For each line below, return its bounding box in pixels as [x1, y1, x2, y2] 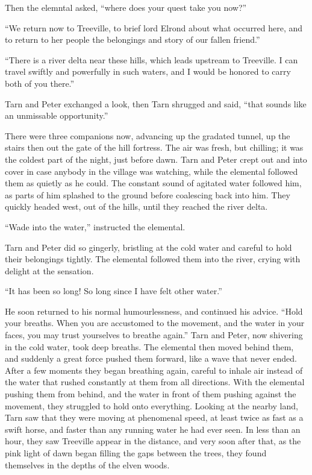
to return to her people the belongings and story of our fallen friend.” [5, 33, 260, 46]
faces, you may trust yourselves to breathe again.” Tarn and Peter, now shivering [5, 329, 303, 341]
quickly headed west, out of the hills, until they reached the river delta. [5, 200, 268, 213]
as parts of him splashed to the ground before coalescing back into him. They [5, 188, 290, 201]
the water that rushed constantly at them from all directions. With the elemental [5, 376, 305, 388]
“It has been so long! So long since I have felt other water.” [5, 285, 222, 297]
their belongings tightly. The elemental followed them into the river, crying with [5, 253, 301, 265]
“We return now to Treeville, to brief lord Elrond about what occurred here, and [5, 21, 303, 34]
